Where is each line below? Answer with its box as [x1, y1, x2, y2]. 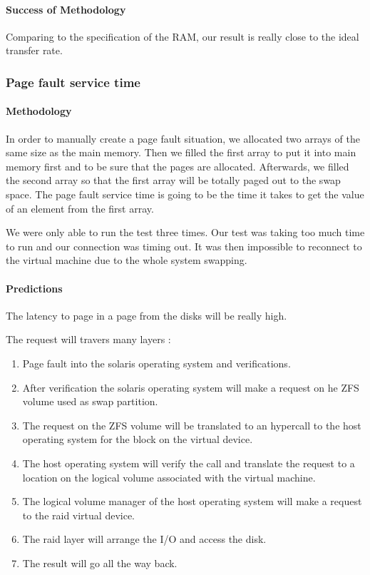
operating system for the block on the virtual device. [22, 432, 253, 447]
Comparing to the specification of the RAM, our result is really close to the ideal [6, 29, 359, 44]
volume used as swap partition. [22, 394, 158, 409]
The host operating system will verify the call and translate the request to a [22, 455, 355, 470]
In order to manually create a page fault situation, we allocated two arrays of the [6, 131, 360, 146]
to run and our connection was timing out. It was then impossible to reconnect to [6, 238, 362, 253]
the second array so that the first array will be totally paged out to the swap [6, 173, 341, 188]
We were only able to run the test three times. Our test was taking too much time [6, 225, 365, 240]
